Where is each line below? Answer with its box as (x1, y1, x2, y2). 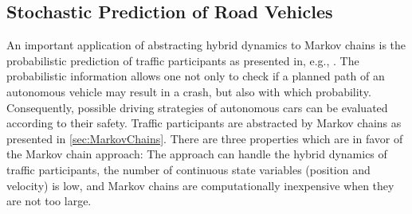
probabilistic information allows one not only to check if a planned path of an (6, 68, 385, 84)
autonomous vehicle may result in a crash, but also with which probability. (6, 83, 371, 99)
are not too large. (6, 193, 92, 209)
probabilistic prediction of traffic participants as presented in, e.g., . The (6, 52, 359, 68)
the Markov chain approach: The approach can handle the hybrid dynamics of (6, 146, 387, 162)
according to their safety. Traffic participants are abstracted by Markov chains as (6, 115, 402, 131)
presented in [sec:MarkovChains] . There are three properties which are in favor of (6, 130, 403, 146)
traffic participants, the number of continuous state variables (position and (6, 161, 371, 177)
